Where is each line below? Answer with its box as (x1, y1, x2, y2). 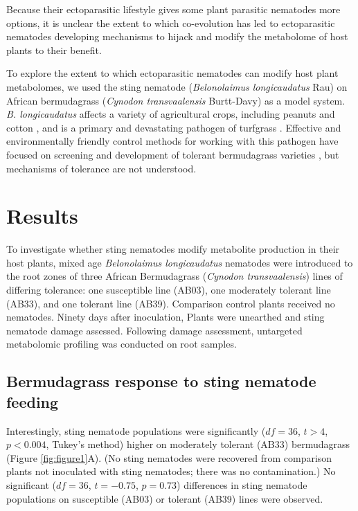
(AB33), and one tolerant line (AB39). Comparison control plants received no (6, 296, 335, 310)
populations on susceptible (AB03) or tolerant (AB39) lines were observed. (6, 491, 323, 505)
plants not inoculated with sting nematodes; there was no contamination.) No (6, 464, 336, 478)
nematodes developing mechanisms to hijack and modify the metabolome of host (6, 29, 348, 44)
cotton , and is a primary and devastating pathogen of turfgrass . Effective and (6, 120, 341, 134)
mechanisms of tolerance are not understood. (6, 161, 197, 175)
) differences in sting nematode (177, 477, 307, 492)
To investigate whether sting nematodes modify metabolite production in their (6, 242, 340, 256)
